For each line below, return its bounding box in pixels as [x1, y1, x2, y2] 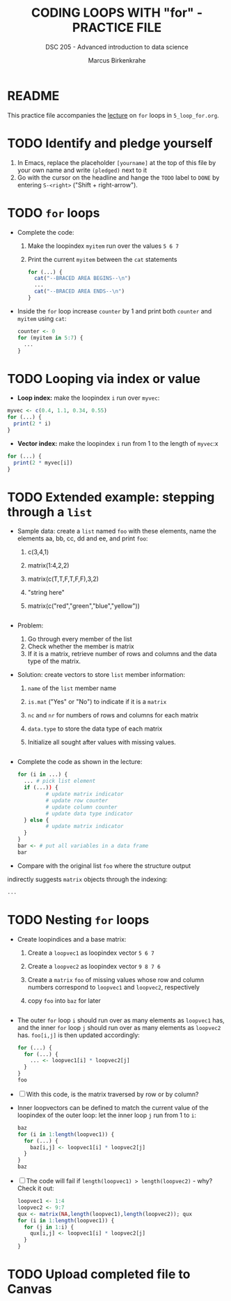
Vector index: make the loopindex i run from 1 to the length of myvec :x [17, 439, 218, 447]
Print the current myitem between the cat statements [27, 255, 177, 263]
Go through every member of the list [27, 635, 132, 644]
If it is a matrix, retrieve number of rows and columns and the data [27, 650, 217, 658]
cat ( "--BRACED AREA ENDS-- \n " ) [33, 288, 125, 295]
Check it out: [17, 1184, 54, 1192]
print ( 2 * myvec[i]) [13, 459, 73, 466]
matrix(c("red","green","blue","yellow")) [27, 602, 141, 610]
